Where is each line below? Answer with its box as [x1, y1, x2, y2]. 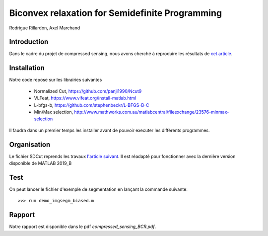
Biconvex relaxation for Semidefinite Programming [9, 7, 222, 18]
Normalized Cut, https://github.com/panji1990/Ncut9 [34, 88, 142, 94]
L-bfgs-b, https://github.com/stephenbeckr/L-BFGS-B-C [34, 102, 149, 108]
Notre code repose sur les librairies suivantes [9, 77, 102, 83]
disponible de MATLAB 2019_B [9, 160, 72, 166]
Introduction [9, 38, 49, 46]
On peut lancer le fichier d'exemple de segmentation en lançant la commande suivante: [9, 186, 188, 192]
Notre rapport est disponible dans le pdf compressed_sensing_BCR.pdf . [9, 224, 156, 230]
